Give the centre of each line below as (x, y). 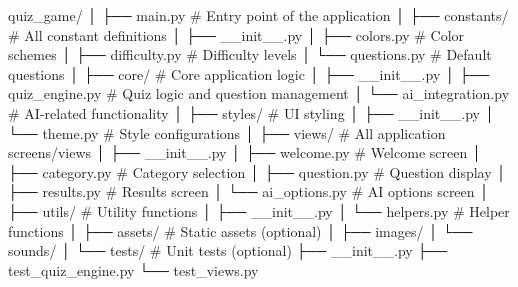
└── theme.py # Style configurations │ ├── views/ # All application (227, 132)
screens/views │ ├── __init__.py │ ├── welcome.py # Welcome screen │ (245, 152)
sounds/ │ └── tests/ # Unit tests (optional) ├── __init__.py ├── (228, 250)
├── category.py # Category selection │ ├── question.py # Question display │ (257, 171)
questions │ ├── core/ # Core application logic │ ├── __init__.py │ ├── (249, 73)
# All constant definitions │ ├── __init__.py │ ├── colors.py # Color (236, 34)
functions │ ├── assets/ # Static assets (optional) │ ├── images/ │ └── (240, 230)
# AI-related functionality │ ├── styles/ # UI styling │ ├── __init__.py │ (251, 112)
